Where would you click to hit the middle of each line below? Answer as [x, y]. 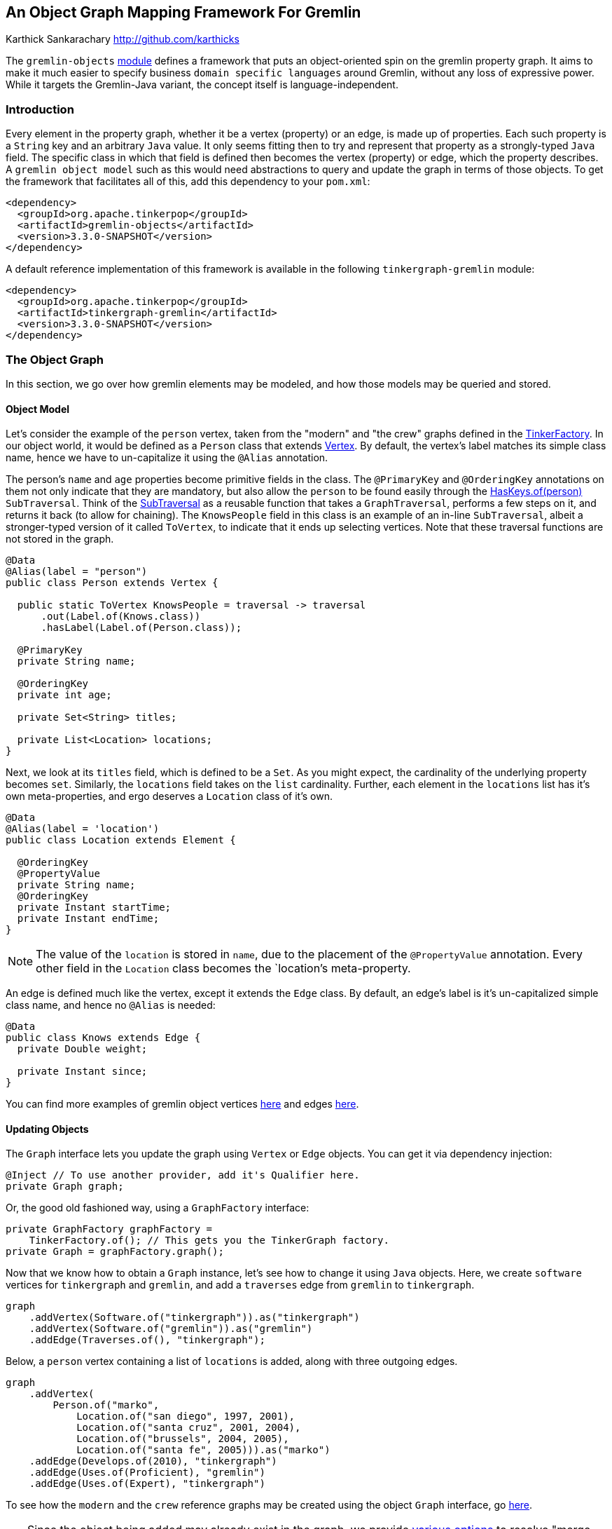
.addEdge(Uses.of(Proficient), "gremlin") [147, 1473]
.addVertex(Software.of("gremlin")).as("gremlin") [171, 1329]
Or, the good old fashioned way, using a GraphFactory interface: [158, 1208]
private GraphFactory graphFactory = [109, 1229]
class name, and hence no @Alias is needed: [111, 1005]
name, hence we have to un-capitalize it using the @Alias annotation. [167, 458]
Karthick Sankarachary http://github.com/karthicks [123, 39]
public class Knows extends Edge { [103, 1038]
